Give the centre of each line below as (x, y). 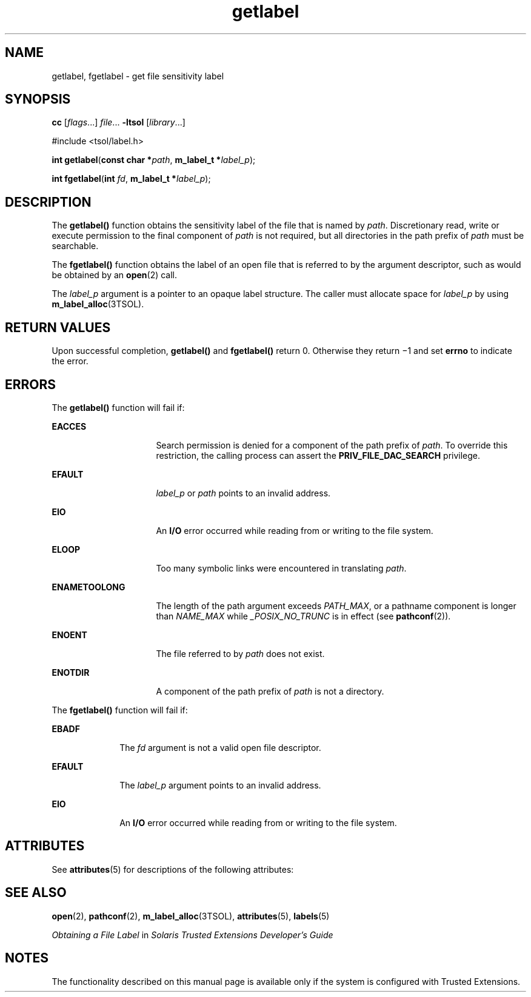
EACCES (69, 426)
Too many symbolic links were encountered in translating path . (281, 568)
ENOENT (69, 635)
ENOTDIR (71, 672)
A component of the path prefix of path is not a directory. (270, 691)
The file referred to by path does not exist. (240, 653)
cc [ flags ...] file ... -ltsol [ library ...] (119, 122)
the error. (70, 361)
